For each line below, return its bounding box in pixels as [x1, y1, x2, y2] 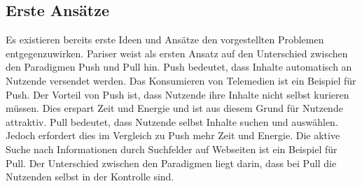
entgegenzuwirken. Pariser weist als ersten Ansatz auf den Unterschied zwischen [6, 45, 348, 60]
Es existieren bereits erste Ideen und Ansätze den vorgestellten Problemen [6, 32, 324, 47]
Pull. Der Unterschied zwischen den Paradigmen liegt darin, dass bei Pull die [6, 155, 337, 170]
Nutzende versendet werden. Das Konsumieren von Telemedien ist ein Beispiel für [6, 73, 356, 87]
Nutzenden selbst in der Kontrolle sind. [6, 169, 174, 184]
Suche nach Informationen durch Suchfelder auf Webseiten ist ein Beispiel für [6, 141, 337, 156]
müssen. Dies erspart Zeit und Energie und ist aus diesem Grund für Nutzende [6, 101, 343, 115]
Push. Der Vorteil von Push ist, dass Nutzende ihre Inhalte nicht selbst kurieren [6, 87, 349, 101]
